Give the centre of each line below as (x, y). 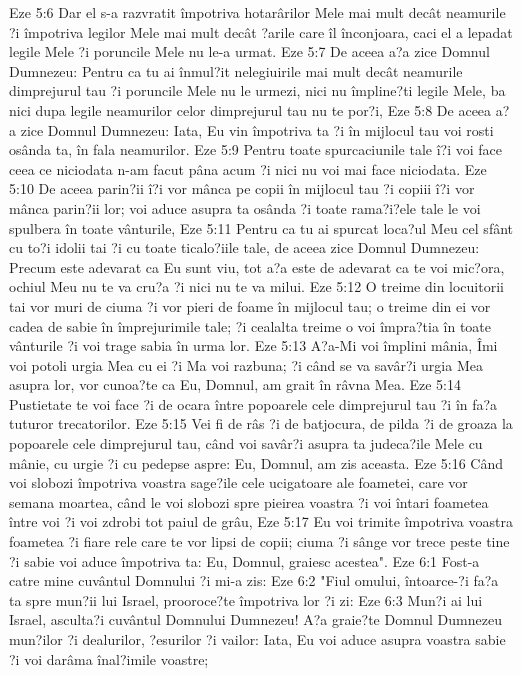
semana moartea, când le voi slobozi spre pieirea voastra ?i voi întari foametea (249, 501)
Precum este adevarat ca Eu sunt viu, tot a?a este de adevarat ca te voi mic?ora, (257, 266)
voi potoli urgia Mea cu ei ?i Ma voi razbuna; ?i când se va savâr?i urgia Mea (246, 364)
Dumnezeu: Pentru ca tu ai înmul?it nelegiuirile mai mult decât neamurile (236, 70)
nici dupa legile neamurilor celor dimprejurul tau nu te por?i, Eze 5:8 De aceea (250, 109)
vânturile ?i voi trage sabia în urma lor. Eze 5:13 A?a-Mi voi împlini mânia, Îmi (253, 345)
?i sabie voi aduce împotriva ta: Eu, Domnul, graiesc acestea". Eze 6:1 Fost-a (244, 560)
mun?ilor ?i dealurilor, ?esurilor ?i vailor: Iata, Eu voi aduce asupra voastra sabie (257, 639)
